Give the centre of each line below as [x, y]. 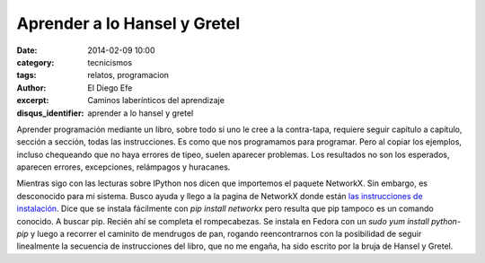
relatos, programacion [128, 75]
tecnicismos [110, 62]
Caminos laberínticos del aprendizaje [156, 101]
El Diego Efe [110, 88]
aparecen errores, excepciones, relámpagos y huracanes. [123, 167]
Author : [31, 88]
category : [35, 62]
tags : [26, 75]
